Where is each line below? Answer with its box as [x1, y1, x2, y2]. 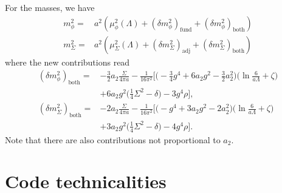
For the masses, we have [5, 1, 95, 13]
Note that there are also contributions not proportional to [5, 133, 221, 146]
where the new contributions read [5, 55, 130, 68]
